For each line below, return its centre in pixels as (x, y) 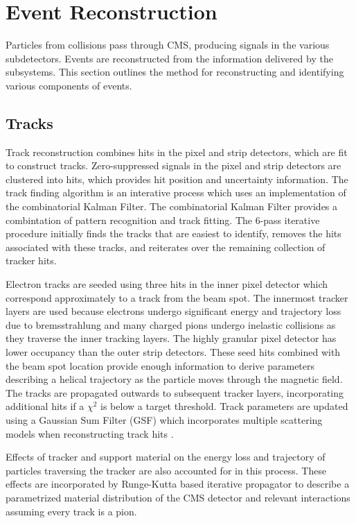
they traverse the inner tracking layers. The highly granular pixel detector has (171, 338)
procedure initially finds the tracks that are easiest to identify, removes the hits (173, 233)
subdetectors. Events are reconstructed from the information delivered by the (169, 58)
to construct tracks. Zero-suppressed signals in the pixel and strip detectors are (173, 165)
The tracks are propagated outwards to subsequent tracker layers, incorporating (175, 392)
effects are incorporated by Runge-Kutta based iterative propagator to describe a (178, 484)
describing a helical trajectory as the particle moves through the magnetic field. (174, 379)
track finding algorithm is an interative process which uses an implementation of (176, 192)
